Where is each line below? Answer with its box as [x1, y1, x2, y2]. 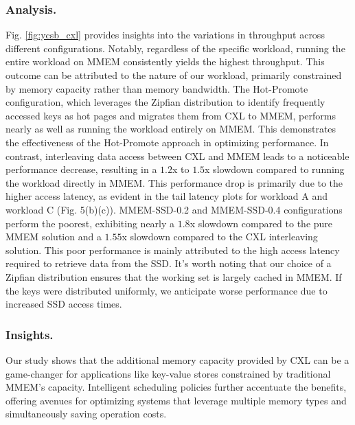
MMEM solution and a [5, 229, 102, 244]
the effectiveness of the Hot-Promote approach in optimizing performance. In [5, 135, 329, 149]
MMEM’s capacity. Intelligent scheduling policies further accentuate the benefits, [5, 380, 347, 394]
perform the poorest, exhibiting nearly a [5, 216, 175, 230]
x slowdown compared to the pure [190, 216, 333, 230]
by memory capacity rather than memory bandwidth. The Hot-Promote [5, 81, 308, 95]
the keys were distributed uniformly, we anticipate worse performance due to [5, 283, 328, 297]
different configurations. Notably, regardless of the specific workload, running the [5, 41, 345, 55]
